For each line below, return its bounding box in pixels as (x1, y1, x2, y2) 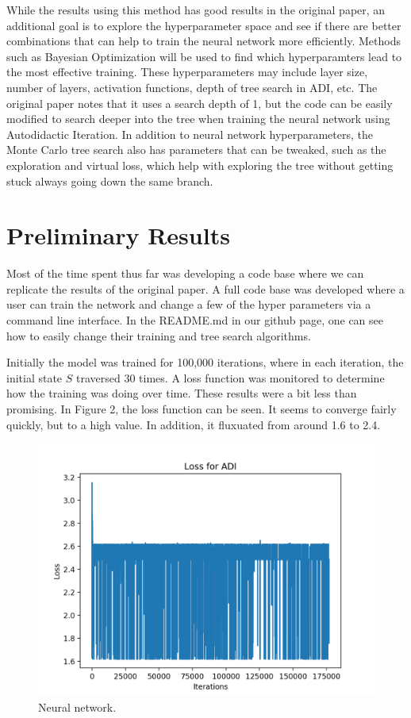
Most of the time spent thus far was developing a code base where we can (6, 265, 364, 282)
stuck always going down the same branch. (6, 172, 213, 189)
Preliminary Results (6, 219, 230, 251)
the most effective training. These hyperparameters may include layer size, (6, 63, 368, 80)
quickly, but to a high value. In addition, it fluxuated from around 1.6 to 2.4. (6, 416, 381, 432)
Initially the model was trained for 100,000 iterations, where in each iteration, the (6, 354, 404, 371)
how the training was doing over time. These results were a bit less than (6, 385, 357, 401)
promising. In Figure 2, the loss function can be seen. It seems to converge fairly (6, 401, 397, 417)
